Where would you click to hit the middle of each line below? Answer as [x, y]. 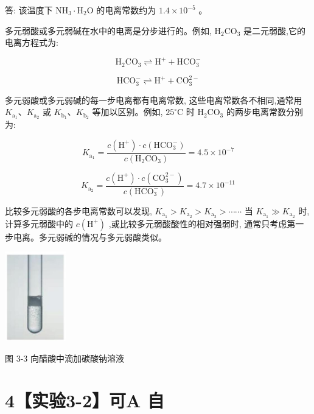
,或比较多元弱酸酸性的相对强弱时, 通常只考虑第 [202, 223]
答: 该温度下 [29, 10]
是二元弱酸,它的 [275, 30]
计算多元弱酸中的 [39, 223]
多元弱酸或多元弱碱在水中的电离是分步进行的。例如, [108, 30]
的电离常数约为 [126, 10]
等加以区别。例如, [127, 112]
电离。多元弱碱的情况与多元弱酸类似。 [90, 237]
